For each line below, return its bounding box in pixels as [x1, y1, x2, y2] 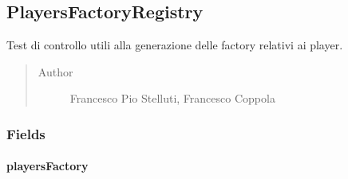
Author [38, 63, 73, 80]
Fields [6, 123, 45, 143]
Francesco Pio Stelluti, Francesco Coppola [69, 90, 275, 107]
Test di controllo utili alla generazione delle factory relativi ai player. [6, 37, 343, 53]
